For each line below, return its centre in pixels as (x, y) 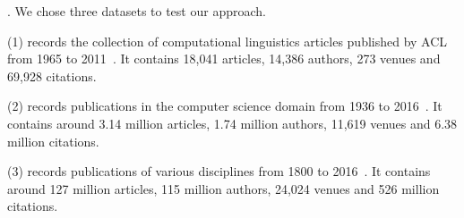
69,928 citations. (52, 75)
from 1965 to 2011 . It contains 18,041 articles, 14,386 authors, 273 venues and (224, 59)
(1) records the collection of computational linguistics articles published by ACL (228, 41)
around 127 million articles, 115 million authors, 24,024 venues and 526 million (223, 188)
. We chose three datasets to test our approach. (137, 11)
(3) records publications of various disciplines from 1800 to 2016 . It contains (219, 171)
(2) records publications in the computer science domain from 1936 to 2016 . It (225, 106)
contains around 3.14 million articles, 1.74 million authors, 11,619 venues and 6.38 (232, 123)
